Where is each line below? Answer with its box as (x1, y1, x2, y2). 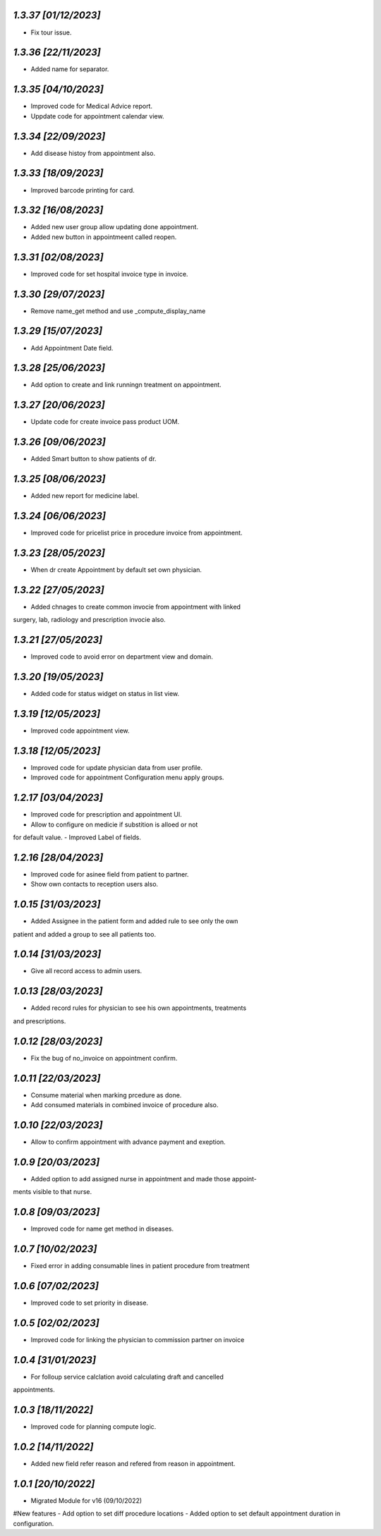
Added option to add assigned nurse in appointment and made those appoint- (30, 1174, 258, 1183)
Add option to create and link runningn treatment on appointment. (30, 381, 222, 389)
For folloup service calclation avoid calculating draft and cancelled (30, 1372, 224, 1381)
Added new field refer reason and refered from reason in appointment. (30, 1459, 236, 1468)
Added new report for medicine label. (30, 492, 140, 500)
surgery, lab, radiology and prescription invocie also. (13, 616, 166, 624)
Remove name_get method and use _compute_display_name (30, 307, 206, 315)
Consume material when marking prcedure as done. (30, 1090, 182, 1099)
